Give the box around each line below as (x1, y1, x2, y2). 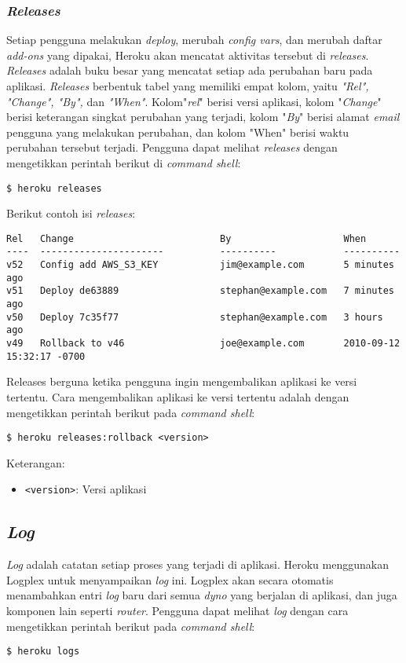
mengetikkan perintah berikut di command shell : (6, 154, 241, 170)
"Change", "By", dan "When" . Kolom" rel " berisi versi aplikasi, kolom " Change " (6, 93, 382, 109)
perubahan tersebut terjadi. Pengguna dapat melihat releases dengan (6, 139, 338, 156)
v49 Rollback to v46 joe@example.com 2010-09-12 (6, 338, 401, 350)
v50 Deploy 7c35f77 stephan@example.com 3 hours (6, 311, 383, 323)
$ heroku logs (6, 646, 80, 658)
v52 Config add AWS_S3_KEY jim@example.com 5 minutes (6, 259, 394, 271)
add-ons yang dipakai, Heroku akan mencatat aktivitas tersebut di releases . (6, 46, 369, 63)
